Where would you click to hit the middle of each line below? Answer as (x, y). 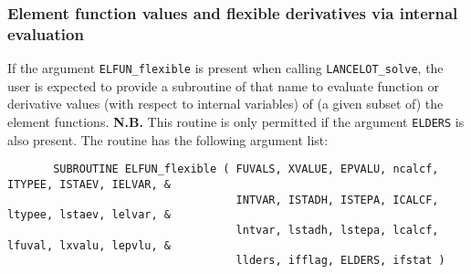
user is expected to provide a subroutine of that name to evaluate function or (223, 85)
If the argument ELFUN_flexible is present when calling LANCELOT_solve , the (225, 68)
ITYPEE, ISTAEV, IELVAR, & (89, 184)
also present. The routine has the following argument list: (168, 139)
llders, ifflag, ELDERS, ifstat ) (340, 261)
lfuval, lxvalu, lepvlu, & (89, 245)
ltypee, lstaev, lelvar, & (89, 215)
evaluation (46, 33)
